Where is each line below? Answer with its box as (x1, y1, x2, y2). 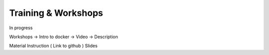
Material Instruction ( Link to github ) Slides (9, 43, 98, 49)
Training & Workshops (9, 7, 103, 18)
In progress (9, 25, 33, 31)
